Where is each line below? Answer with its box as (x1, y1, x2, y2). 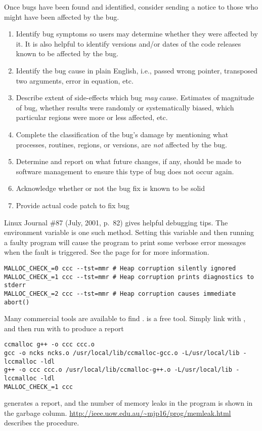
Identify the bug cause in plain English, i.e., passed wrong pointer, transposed (16, 65, 258, 75)
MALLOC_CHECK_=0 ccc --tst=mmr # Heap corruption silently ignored (4, 264, 236, 272)
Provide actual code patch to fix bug (16, 200, 129, 210)
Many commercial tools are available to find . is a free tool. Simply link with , (4, 313, 246, 324)
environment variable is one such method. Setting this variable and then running (4, 227, 254, 238)
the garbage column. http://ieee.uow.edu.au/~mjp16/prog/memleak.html (4, 407, 231, 418)
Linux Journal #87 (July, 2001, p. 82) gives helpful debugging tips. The (4, 217, 228, 227)
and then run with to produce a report (4, 323, 124, 333)
